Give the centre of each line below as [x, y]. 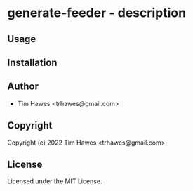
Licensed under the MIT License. [55, 181]
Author [23, 87]
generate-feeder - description [97, 13]
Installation [32, 62]
